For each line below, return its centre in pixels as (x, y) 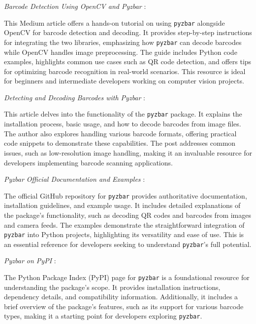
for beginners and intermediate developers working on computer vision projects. (124, 81)
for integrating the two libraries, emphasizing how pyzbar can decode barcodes (123, 42)
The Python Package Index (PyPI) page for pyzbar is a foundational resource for (127, 277)
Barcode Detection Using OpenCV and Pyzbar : (75, 6)
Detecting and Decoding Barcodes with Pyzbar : (75, 97)
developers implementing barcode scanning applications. (88, 162)
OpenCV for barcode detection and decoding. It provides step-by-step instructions (128, 32)
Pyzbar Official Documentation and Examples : (75, 179)
